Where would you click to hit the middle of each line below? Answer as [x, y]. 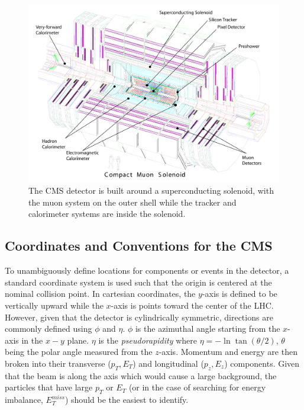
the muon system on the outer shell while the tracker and [132, 202]
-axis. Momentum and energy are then [228, 352]
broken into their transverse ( [58, 363]
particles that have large [49, 387]
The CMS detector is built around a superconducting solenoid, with [151, 190]
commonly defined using [48, 329]
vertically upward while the [54, 305]
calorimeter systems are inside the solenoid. [107, 214]
